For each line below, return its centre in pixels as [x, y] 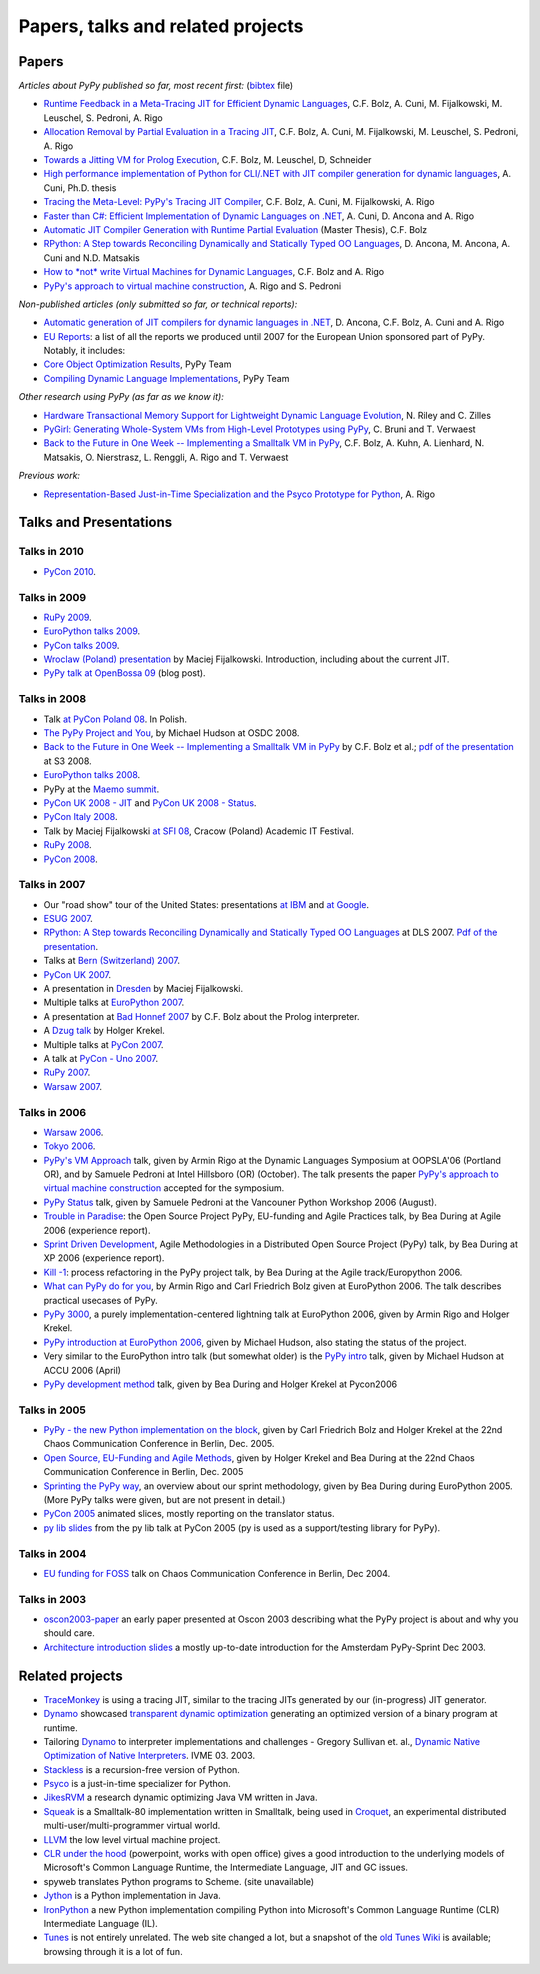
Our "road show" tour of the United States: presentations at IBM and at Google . [206, 904]
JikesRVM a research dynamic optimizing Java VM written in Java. [180, 1797]
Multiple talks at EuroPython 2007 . [114, 1002]
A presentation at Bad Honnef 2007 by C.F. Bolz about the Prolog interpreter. [201, 1016]
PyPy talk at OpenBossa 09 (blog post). [124, 673]
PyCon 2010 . [70, 571]
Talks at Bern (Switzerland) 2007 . [111, 961]
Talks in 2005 [52, 1410]
